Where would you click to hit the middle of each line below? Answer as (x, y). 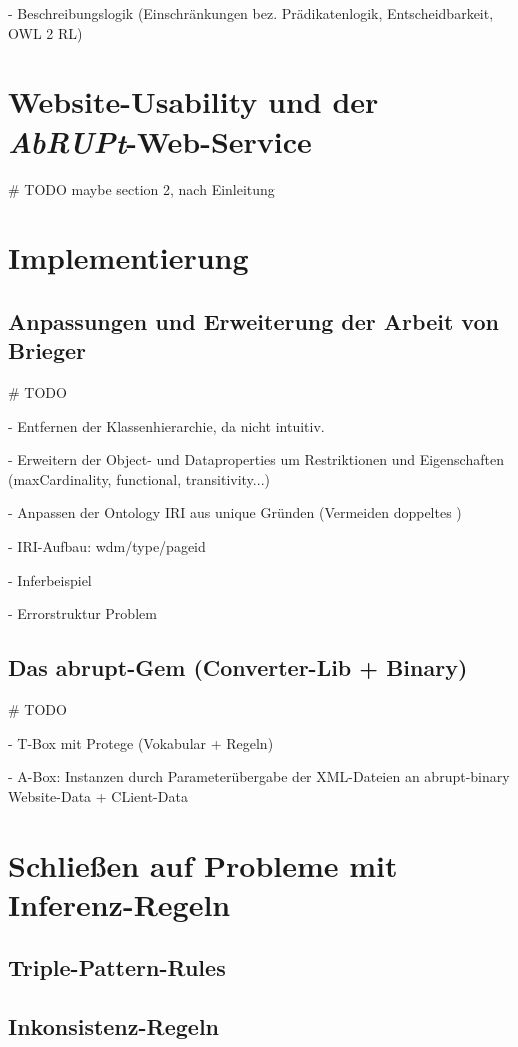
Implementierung (128, 257)
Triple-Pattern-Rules (117, 967)
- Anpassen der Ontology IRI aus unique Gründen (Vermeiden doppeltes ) (235, 512)
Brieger (47, 350)
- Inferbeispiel (50, 579)
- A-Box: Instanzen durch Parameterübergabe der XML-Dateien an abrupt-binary (259, 776)
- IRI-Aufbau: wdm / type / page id (107, 546)
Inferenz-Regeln (119, 903)
